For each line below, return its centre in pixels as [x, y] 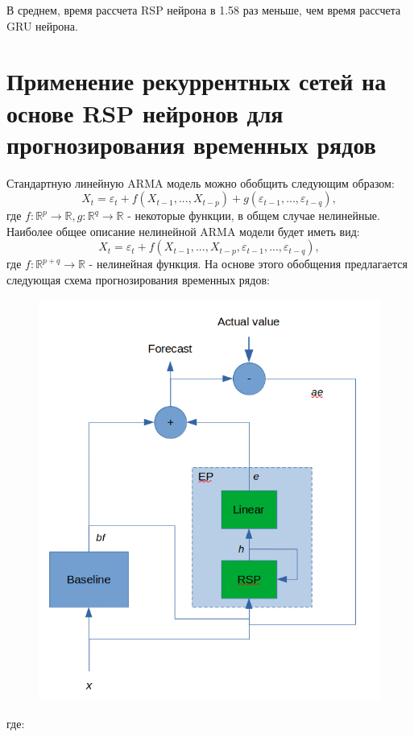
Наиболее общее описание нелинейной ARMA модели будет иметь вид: [183, 231]
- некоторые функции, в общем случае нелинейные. [254, 215]
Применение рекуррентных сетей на [197, 81]
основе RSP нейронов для [145, 112]
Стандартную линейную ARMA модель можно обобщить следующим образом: [201, 182]
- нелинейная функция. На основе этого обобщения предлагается [248, 264]
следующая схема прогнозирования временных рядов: [138, 280]
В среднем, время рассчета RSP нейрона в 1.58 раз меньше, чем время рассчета [204, 10]
